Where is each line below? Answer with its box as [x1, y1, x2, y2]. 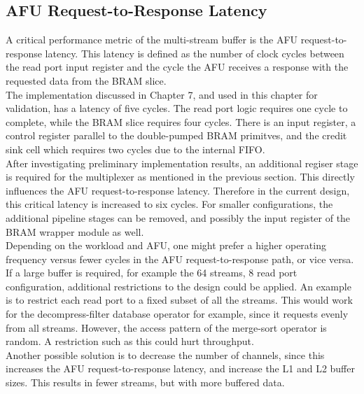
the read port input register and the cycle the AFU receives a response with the [6, 59, 349, 74]
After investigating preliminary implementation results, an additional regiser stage [6, 155, 358, 170]
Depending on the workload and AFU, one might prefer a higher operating [6, 238, 326, 253]
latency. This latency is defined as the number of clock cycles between [45, 45, 344, 60]
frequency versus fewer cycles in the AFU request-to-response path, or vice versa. [6, 251, 354, 266]
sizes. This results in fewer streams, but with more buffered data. [6, 375, 285, 390]
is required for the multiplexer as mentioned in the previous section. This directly [6, 169, 355, 184]
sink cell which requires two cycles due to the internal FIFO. [6, 141, 265, 156]
